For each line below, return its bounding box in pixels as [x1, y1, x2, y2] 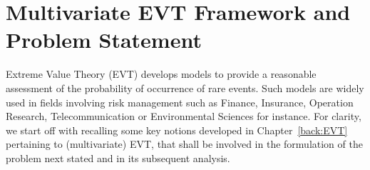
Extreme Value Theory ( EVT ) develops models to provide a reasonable [6, 66, 317, 81]
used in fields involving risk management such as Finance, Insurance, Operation [6, 94, 354, 109]
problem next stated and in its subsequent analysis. [6, 150, 230, 165]
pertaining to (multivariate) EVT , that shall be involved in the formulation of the [6, 136, 363, 151]
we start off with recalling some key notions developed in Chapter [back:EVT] [6, 122, 348, 137]
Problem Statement [6, 25, 202, 54]
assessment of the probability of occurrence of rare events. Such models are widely [6, 80, 364, 95]
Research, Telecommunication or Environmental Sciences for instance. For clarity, [6, 109, 361, 124]
